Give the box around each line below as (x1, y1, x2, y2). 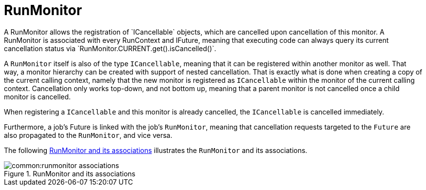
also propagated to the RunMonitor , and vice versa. (4, 131, 173, 139)
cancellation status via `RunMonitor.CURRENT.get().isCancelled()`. (4, 44, 216, 53)
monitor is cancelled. (4, 92, 71, 101)
